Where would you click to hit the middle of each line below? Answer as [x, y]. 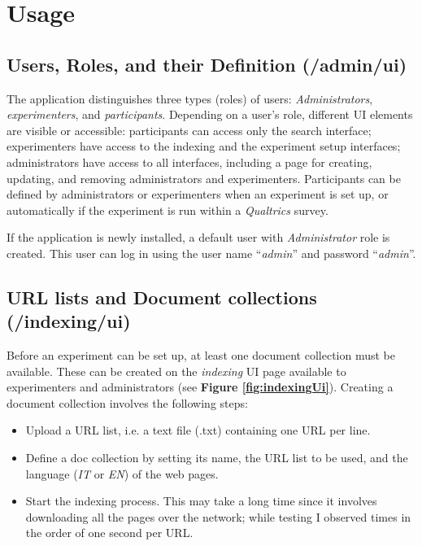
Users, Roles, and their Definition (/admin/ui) [207, 64]
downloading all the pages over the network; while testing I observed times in [218, 516]
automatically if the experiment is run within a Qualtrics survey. [167, 210]
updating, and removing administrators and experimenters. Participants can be [204, 178]
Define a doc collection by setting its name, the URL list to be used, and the [217, 458]
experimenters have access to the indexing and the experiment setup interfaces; [204, 146]
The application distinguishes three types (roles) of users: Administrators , [190, 98]
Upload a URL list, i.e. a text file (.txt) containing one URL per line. [198, 430]
